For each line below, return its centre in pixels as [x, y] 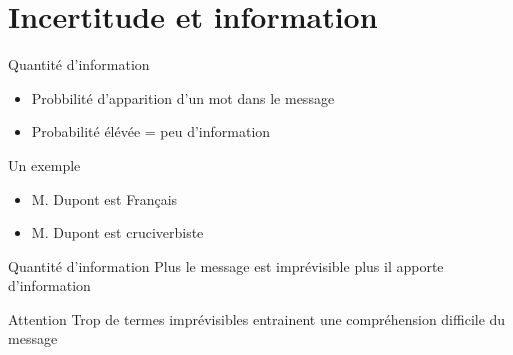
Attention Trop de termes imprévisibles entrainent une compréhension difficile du [257, 318]
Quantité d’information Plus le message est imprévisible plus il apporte [226, 265]
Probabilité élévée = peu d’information [151, 131]
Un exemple [44, 164]
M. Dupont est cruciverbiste [117, 232]
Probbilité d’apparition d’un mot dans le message [183, 97]
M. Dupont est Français [104, 198]
